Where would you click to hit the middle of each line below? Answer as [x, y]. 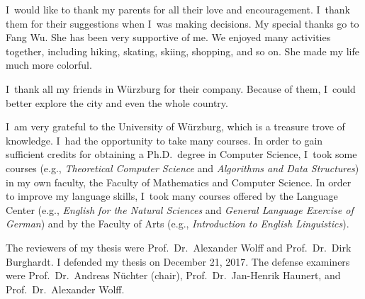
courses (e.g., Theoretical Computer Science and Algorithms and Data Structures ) [182, 168]
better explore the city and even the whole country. [117, 102]
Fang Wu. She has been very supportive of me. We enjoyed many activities [168, 37]
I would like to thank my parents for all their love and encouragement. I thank [178, 9]
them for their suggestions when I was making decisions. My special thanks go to [182, 23]
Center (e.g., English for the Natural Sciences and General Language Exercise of [180, 209]
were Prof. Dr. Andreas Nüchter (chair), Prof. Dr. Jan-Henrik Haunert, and [173, 275]
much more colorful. [49, 65]
